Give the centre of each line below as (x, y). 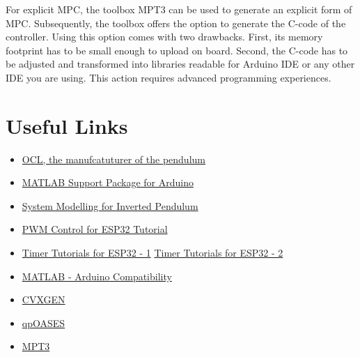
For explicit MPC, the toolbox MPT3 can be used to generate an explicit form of (179, 9)
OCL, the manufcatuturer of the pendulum (114, 159)
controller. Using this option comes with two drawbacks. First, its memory (164, 37)
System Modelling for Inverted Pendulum (110, 205)
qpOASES (44, 322)
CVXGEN (44, 299)
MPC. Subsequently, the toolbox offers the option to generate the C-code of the (176, 23)
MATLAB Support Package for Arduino (108, 182)
